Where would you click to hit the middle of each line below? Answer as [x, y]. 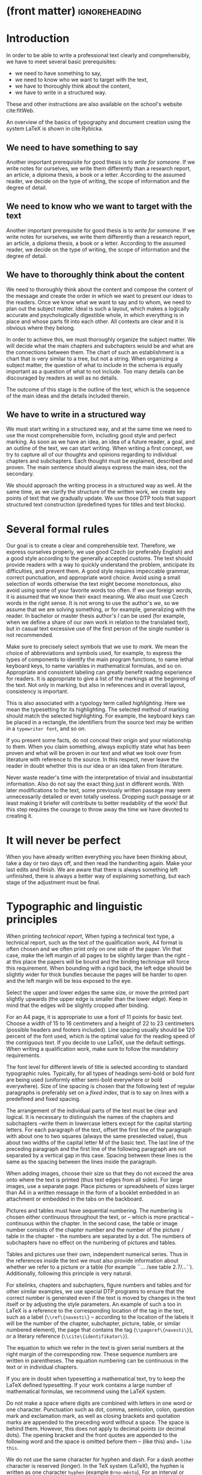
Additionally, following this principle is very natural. [69, 1273]
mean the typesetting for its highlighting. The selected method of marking [98, 710]
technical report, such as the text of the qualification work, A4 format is [95, 943]
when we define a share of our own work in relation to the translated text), [98, 622]
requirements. [23, 1055]
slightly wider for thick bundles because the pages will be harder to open [97, 975]
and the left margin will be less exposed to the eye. [69, 981]
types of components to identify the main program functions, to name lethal [100, 659]
